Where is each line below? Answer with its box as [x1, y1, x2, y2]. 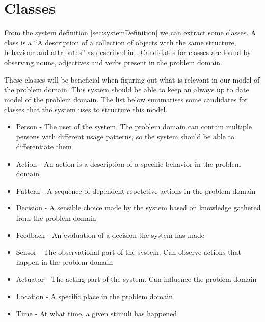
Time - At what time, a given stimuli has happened [16, 308, 177, 318]
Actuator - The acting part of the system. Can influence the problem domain [16, 274, 257, 284]
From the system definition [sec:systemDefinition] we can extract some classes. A [4, 27, 256, 38]
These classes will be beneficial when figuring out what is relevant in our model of [4, 74, 260, 85]
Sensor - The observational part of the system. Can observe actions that [16, 247, 241, 257]
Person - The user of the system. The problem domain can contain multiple [16, 121, 252, 131]
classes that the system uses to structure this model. [4, 104, 168, 115]
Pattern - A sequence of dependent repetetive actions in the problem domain [16, 185, 256, 196]
